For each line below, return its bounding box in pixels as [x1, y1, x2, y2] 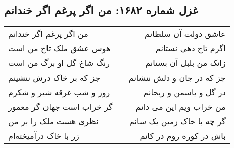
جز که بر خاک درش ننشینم [8, 71, 101, 84]
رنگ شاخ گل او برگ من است [8, 57, 110, 69]
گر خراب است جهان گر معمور [8, 101, 113, 113]
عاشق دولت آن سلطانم [145, 28, 226, 40]
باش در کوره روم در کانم [139, 130, 226, 142]
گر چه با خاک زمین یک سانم [129, 115, 226, 127]
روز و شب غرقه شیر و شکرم [8, 86, 110, 98]
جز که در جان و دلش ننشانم [128, 71, 226, 84]
